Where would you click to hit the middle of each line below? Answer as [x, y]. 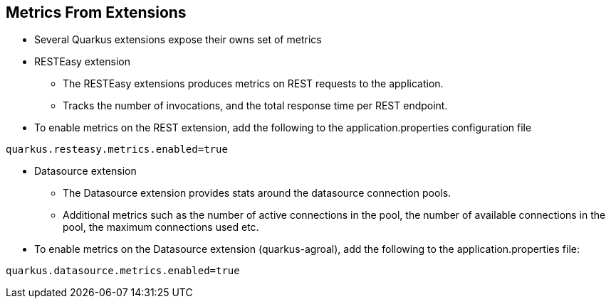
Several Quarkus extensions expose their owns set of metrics [178, 40]
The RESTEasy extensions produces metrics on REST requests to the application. [253, 84]
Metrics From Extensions [96, 12]
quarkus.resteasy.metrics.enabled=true [117, 150]
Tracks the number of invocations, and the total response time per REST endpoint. [255, 106]
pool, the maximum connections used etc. [161, 227]
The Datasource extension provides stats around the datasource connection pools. [257, 193]
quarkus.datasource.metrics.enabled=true [123, 271]
